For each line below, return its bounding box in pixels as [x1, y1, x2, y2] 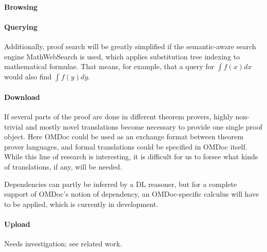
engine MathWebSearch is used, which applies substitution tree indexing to [4, 51, 240, 61]
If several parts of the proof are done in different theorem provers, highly [4, 111, 233, 121]
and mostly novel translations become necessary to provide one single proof [25, 121, 262, 132]
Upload [4, 218, 30, 229]
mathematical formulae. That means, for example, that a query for [4, 61, 214, 72]
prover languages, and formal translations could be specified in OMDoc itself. [4, 141, 247, 152]
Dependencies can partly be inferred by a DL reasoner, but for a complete [4, 178, 237, 189]
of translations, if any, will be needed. [4, 161, 122, 172]
